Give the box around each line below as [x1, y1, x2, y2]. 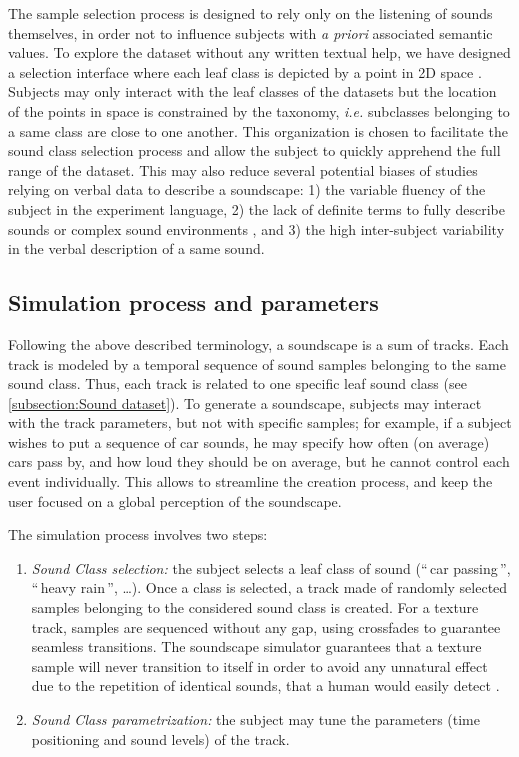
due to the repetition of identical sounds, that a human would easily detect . [31, 675, 500, 696]
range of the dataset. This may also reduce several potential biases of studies [8, 159, 478, 180]
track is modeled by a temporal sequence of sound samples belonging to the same [8, 353, 506, 374]
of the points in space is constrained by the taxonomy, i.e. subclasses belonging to [8, 100, 510, 121]
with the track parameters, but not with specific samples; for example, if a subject [8, 412, 512, 433]
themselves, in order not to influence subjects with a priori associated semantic [8, 22, 493, 43]
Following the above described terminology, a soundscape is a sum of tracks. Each [8, 333, 509, 354]
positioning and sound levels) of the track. [31, 728, 290, 749]
